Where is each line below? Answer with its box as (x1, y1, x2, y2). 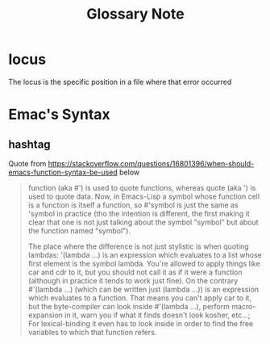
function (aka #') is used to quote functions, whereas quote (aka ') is (27, 182, 256, 192)
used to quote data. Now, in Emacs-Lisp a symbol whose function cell (27, 191, 260, 201)
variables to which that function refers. (27, 327, 157, 337)
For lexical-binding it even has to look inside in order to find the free (27, 318, 254, 328)
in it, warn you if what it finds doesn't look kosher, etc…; (64, 310, 251, 320)
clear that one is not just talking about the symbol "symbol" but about (27, 217, 260, 227)
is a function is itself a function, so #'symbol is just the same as (27, 199, 239, 210)
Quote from (8, 158, 47, 168)
